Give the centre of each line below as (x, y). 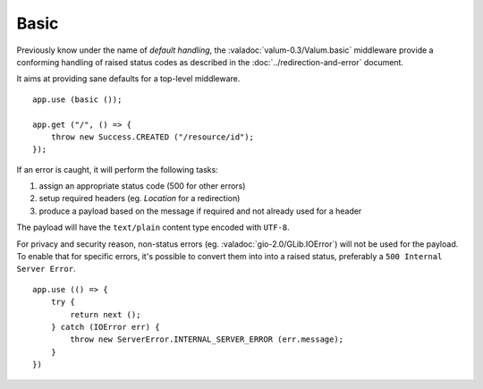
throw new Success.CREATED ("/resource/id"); (153, 137)
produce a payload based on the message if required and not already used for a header (200, 211)
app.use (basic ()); (77, 99)
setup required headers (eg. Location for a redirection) (140, 199)
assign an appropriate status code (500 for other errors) (142, 186)
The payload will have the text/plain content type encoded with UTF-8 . (153, 227)
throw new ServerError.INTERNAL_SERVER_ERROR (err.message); (207, 339)
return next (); (106, 314)
